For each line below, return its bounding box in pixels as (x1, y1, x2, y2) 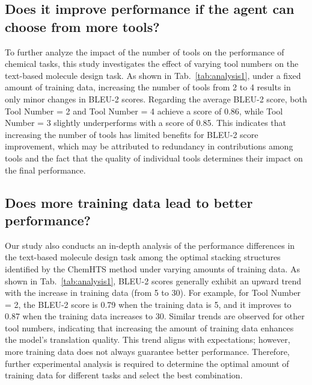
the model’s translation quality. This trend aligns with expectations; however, (5, 333, 290, 346)
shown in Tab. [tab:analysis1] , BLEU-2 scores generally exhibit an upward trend (5, 274, 302, 287)
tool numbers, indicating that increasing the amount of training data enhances (5, 321, 294, 334)
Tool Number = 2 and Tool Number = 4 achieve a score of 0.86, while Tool (5, 104, 283, 117)
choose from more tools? (5, 17, 160, 36)
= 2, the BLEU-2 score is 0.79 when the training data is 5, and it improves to (5, 298, 292, 310)
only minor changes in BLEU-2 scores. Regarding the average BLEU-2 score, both (5, 92, 307, 105)
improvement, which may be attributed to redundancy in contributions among (5, 140, 293, 152)
